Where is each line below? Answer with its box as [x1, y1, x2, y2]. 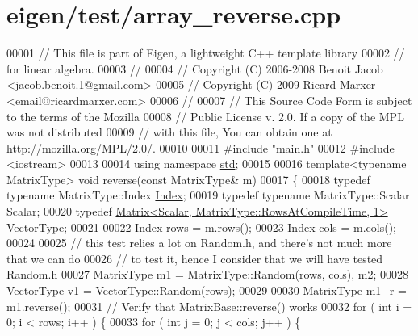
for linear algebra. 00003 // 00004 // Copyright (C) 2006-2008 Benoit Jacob [6, 60, 383, 77]
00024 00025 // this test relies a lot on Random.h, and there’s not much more [6, 234, 392, 251]
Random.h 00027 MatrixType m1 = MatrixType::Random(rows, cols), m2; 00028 [6, 266, 409, 283]
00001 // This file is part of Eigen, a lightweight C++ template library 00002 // [6, 44, 405, 61]
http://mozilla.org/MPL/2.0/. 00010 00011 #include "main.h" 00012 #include [6, 139, 395, 156]
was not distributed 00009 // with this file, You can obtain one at [6, 124, 332, 141]
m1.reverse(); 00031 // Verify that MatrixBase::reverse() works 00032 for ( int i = [6, 297, 412, 314]
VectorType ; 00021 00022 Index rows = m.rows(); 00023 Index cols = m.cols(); [6, 218, 396, 235]
